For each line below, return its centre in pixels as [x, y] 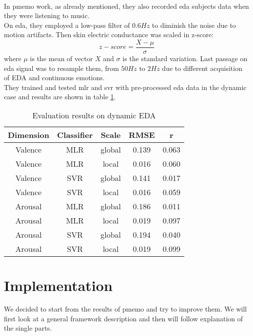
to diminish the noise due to [194, 25]
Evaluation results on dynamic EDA [94, 115]
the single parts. [28, 328]
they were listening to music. [47, 15]
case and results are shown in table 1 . [60, 97]
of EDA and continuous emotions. [54, 78]
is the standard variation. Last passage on [185, 58]
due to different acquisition [202, 68]
